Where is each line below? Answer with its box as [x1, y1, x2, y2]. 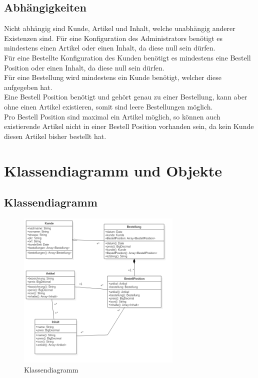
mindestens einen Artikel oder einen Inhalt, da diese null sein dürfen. [4, 42, 215, 53]
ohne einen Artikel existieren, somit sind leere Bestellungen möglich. [4, 101, 213, 111]
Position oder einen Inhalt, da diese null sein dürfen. [4, 62, 164, 72]
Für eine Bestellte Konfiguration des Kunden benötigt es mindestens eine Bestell [4, 52, 251, 62]
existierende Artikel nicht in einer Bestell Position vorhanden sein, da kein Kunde [4, 121, 254, 131]
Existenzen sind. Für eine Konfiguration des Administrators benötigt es [4, 32, 223, 43]
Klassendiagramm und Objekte [4, 160, 222, 180]
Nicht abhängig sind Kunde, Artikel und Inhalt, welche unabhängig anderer [4, 23, 235, 33]
